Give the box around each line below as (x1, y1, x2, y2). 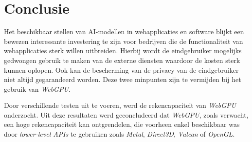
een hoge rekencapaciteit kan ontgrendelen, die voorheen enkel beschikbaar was (4, 119, 240, 129)
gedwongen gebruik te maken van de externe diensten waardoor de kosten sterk (4, 55, 240, 65)
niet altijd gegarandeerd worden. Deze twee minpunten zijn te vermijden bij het (4, 74, 241, 84)
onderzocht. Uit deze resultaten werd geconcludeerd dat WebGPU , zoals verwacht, (4, 109, 249, 120)
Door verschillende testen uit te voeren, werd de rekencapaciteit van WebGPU (4, 100, 236, 110)
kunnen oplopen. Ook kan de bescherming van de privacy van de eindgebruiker (4, 64, 239, 75)
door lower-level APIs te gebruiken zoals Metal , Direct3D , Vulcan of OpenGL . (4, 129, 235, 139)
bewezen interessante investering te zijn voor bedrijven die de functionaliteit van (4, 36, 243, 46)
